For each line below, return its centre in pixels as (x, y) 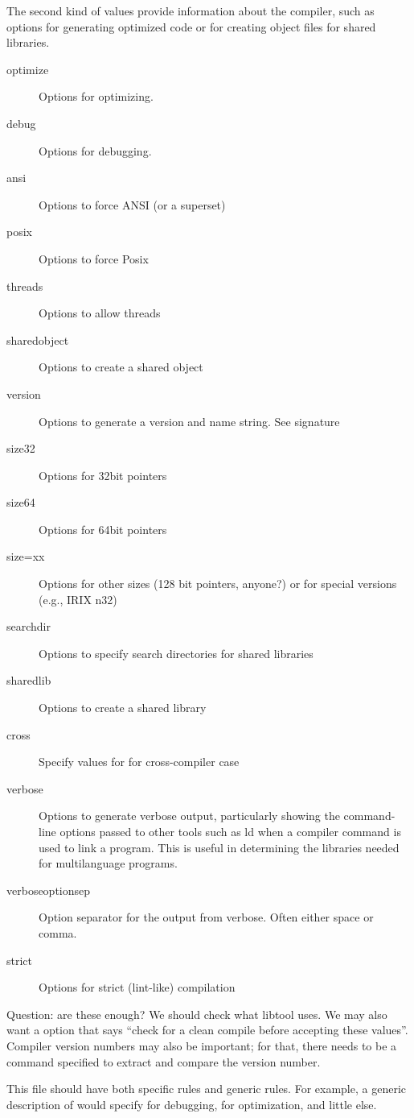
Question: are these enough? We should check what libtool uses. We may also (197, 1014)
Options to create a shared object (121, 367)
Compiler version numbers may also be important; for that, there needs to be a (202, 1045)
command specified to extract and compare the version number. (164, 1061)
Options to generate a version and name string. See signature (189, 421)
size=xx (26, 556)
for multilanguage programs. (108, 863)
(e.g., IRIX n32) (78, 599)
